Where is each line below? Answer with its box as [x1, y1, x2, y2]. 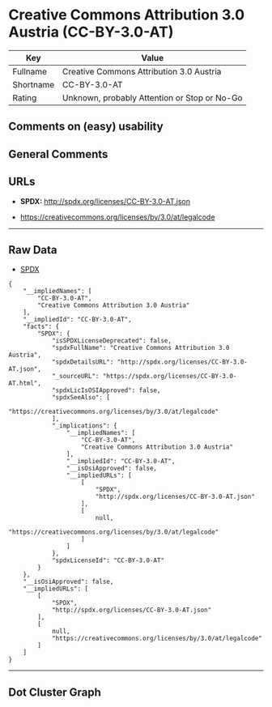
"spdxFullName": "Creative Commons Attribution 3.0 [51, 344, 230, 352]
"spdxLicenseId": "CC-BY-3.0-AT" [51, 556, 164, 564]
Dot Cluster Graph [8, 685, 101, 699]
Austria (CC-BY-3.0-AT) [8, 23, 174, 41]
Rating [12, 92, 37, 103]
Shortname [12, 79, 55, 90]
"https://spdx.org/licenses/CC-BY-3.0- [102, 373, 237, 381]
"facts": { [23, 322, 60, 331]
